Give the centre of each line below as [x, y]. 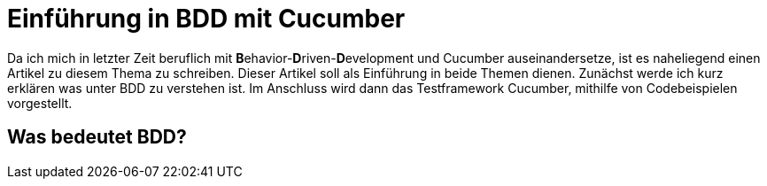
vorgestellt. [40, 103]
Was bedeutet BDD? [97, 137]
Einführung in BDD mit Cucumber [206, 19]
